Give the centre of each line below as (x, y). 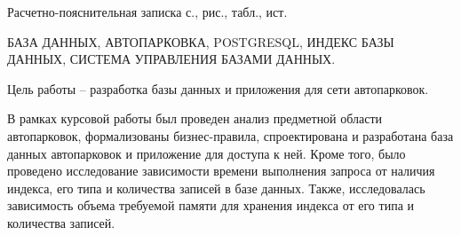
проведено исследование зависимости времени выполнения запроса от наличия (221, 171)
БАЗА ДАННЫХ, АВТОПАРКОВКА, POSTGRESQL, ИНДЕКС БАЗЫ (201, 41)
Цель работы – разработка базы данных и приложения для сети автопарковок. (218, 88)
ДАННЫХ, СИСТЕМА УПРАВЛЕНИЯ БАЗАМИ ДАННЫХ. (171, 59)
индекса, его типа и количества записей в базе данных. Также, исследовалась (216, 188)
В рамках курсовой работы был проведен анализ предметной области (195, 118)
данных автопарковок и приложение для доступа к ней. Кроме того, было (207, 153)
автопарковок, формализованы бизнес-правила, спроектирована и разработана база (230, 135)
